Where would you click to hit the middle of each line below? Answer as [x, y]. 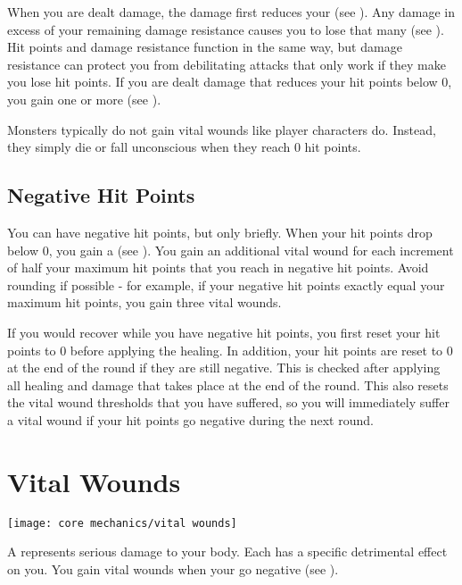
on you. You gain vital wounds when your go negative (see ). [173, 568]
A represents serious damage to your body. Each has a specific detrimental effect [227, 552]
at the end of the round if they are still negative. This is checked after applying [224, 368]
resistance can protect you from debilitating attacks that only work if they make [227, 64]
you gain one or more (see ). [84, 99]
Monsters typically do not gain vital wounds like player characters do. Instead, [222, 129]
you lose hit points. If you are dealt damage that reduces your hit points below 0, [230, 82]
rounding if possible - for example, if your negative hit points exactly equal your [226, 284]
